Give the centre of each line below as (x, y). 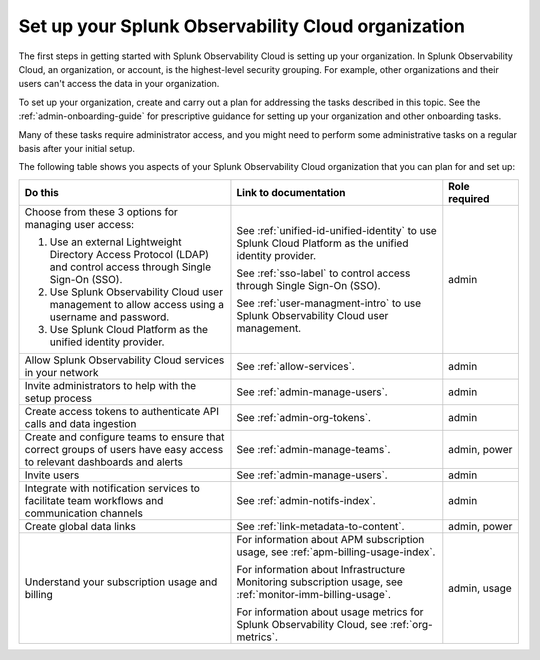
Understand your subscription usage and (121, 582)
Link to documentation (291, 192)
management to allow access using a (137, 304)
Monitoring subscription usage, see (320, 582)
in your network (61, 372)
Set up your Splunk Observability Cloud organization (241, 26)
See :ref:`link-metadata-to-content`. (320, 526)
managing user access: (79, 224)
